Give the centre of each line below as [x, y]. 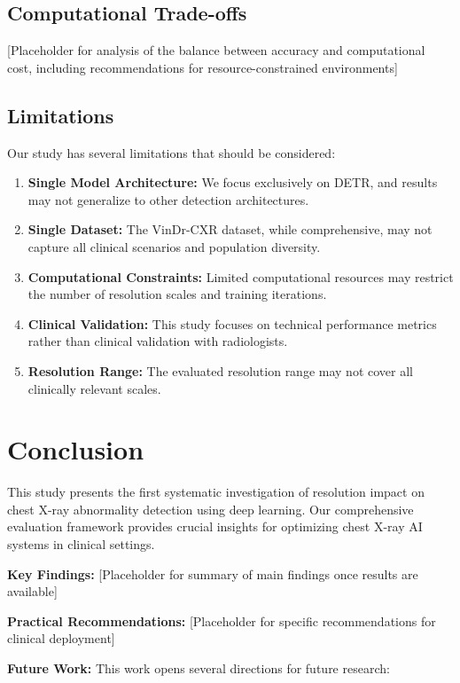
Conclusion [76, 449]
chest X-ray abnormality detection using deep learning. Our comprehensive [211, 509]
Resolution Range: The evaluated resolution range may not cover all [220, 370]
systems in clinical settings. [81, 544]
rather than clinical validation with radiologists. [158, 341]
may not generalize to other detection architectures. [168, 199]
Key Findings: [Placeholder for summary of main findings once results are [213, 573]
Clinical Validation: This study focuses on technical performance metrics [232, 323]
